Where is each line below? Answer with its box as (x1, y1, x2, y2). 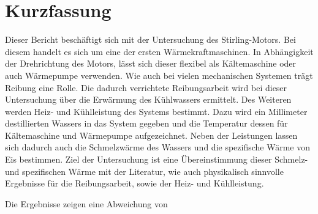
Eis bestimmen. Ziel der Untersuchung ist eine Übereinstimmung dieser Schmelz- (5, 153, 308, 166)
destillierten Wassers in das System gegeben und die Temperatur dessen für (5, 117, 288, 130)
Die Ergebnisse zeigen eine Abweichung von (5, 197, 168, 210)
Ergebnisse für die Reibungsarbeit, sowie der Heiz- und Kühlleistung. (5, 177, 264, 190)
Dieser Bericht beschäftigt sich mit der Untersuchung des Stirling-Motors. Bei (5, 33, 296, 46)
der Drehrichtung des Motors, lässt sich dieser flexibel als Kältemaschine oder (5, 57, 297, 70)
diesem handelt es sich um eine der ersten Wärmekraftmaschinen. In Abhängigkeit (5, 45, 314, 57)
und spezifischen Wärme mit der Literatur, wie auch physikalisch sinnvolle (5, 164, 284, 177)
